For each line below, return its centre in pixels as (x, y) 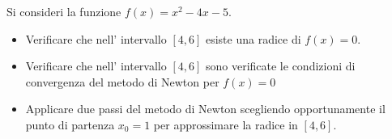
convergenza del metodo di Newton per (122, 81)
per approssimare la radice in (226, 124)
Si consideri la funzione (64, 11)
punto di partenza (70, 124)
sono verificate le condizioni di (280, 66)
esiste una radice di (253, 38)
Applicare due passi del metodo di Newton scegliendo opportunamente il (205, 109)
